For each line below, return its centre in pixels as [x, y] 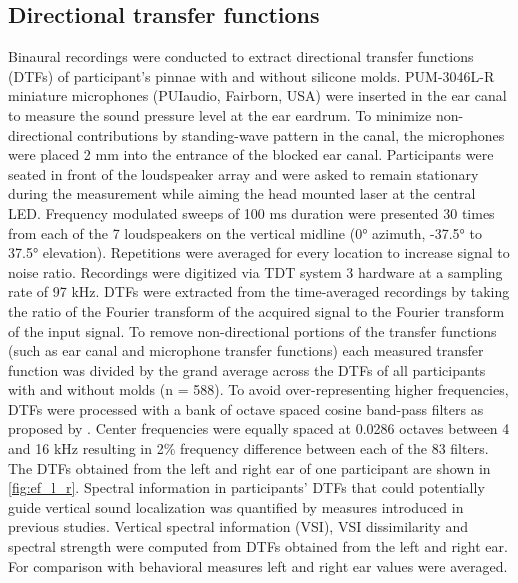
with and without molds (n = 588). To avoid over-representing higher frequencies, [258, 389]
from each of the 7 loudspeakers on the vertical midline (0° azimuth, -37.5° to [245, 232]
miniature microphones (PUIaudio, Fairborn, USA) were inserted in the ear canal [257, 95]
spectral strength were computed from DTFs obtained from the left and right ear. [258, 546]
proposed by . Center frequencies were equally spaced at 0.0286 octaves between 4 [259, 428]
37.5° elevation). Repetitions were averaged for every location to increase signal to [259, 252]
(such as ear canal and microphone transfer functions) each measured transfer [246, 350]
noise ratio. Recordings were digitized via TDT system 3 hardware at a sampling [255, 271]
